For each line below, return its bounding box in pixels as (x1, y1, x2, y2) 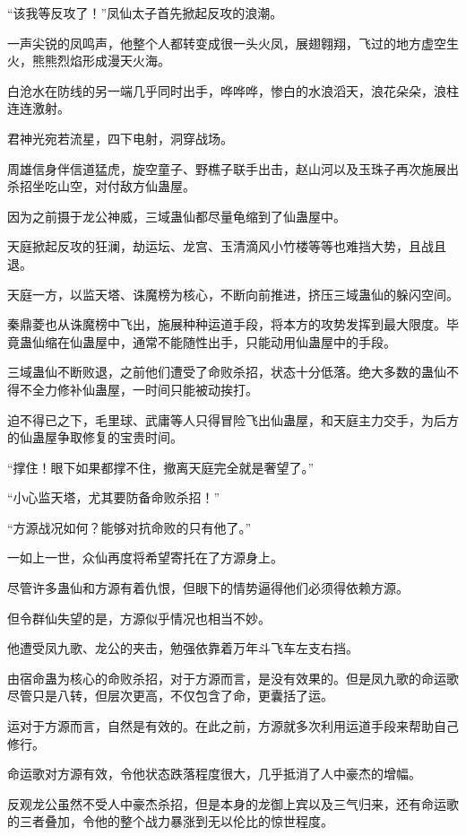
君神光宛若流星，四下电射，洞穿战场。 (7, 128, 233, 147)
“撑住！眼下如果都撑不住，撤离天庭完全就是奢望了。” (7, 457, 315, 476)
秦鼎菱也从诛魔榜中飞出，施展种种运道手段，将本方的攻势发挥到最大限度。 (7, 315, 446, 334)
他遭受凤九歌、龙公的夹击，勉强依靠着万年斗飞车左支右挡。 (7, 639, 358, 657)
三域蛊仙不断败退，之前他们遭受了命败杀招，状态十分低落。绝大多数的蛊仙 (7, 362, 446, 381)
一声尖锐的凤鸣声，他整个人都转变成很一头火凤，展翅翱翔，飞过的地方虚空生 (7, 33, 459, 52)
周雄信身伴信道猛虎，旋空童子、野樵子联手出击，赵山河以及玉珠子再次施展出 (7, 159, 459, 178)
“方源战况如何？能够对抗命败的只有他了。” (7, 518, 252, 536)
